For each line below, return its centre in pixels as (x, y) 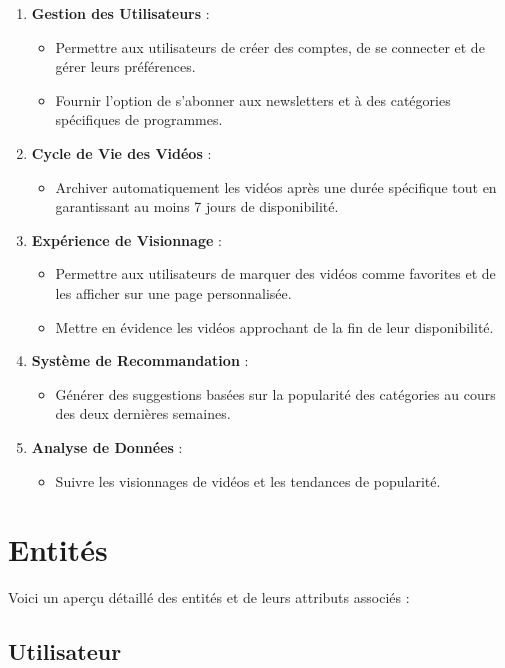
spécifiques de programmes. (139, 119)
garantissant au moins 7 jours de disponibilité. (197, 206)
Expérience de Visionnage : (126, 239)
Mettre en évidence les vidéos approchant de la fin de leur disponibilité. (274, 326)
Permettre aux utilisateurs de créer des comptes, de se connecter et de (270, 46)
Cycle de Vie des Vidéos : (121, 152)
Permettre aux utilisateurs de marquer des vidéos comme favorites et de (275, 273)
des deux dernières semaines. (143, 413)
